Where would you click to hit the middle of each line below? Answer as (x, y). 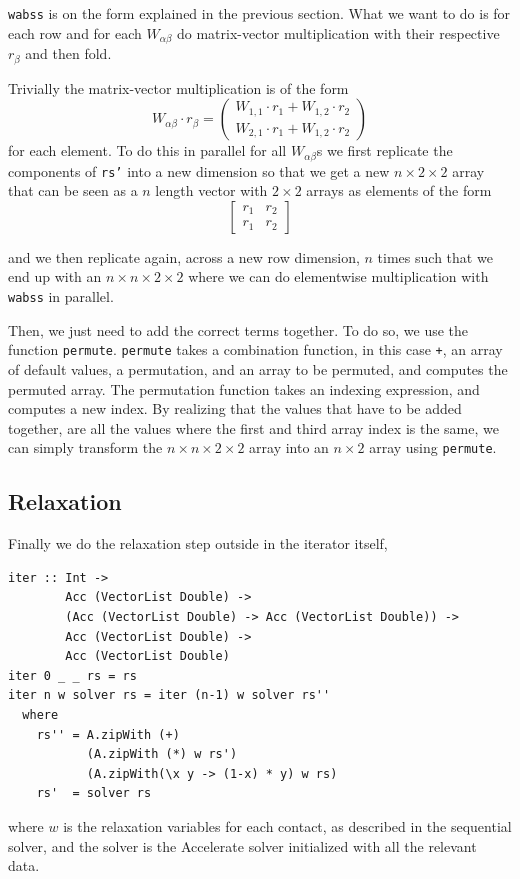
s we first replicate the (384, 150)
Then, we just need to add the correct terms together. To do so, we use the (238, 329)
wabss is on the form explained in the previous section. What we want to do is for (259, 13)
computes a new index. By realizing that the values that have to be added (235, 408)
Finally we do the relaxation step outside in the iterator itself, (198, 543)
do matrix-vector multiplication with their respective (338, 32)
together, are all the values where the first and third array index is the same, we (253, 427)
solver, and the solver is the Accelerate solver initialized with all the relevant (242, 845)
